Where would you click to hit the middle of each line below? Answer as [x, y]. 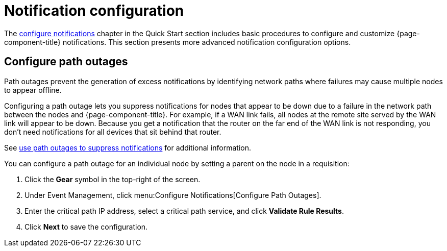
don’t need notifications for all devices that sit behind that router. [113, 132]
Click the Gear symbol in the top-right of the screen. [113, 179]
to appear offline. [33, 90]
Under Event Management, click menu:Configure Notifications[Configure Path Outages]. [173, 195]
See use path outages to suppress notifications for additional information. [128, 147]
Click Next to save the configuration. [86, 227]
